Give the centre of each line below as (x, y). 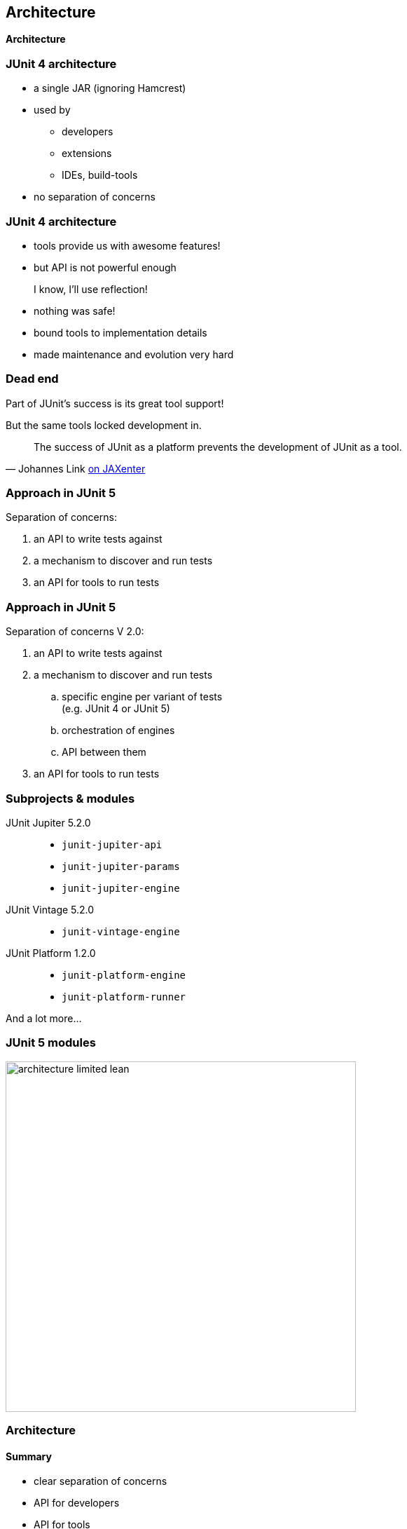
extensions (87, 154)
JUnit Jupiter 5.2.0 (48, 822)
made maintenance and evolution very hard (134, 354)
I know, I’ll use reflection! (91, 289)
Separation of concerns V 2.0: (75, 632)
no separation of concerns (95, 197)
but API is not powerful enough (105, 267)
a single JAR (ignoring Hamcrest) (110, 88)
